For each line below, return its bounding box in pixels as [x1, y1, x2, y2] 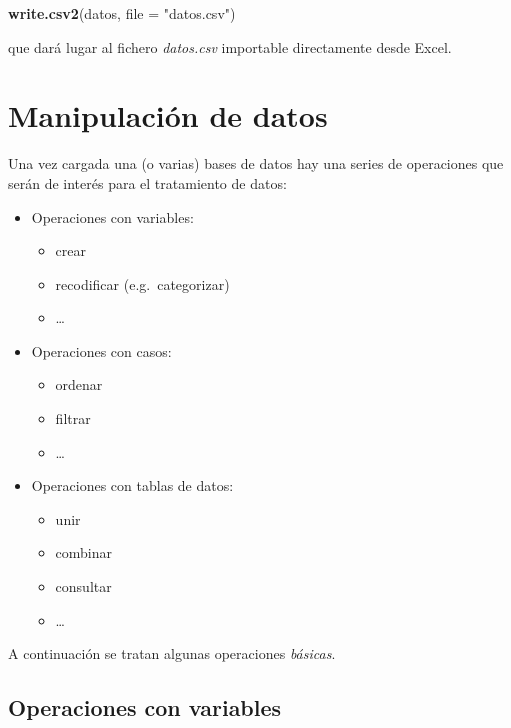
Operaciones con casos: [31, 340, 172, 361]
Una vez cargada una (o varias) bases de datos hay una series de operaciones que [8, 153, 504, 174]
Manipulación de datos [8, 95, 328, 136]
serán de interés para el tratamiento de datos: [8, 172, 287, 193]
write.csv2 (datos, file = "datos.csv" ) [8, 3, 236, 23]
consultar [55, 576, 112, 597]
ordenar [55, 374, 103, 395]
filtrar [55, 408, 91, 429]
